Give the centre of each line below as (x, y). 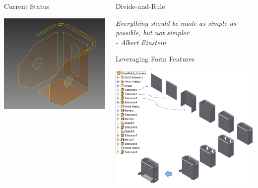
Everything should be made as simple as (176, 23)
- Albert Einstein (141, 42)
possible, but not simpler (152, 32)
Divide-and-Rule (140, 6)
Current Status (27, 6)
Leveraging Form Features (155, 59)
